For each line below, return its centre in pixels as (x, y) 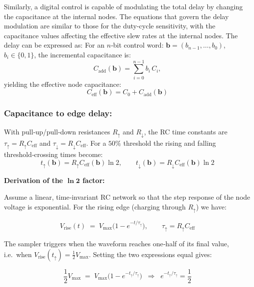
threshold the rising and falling (170, 143)
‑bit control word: (137, 45)
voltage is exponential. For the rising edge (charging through (95, 206)
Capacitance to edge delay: (58, 113)
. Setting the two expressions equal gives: (150, 254)
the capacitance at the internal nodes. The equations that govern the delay (116, 16)
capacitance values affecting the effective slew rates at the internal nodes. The (121, 35)
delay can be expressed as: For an (54, 45)
